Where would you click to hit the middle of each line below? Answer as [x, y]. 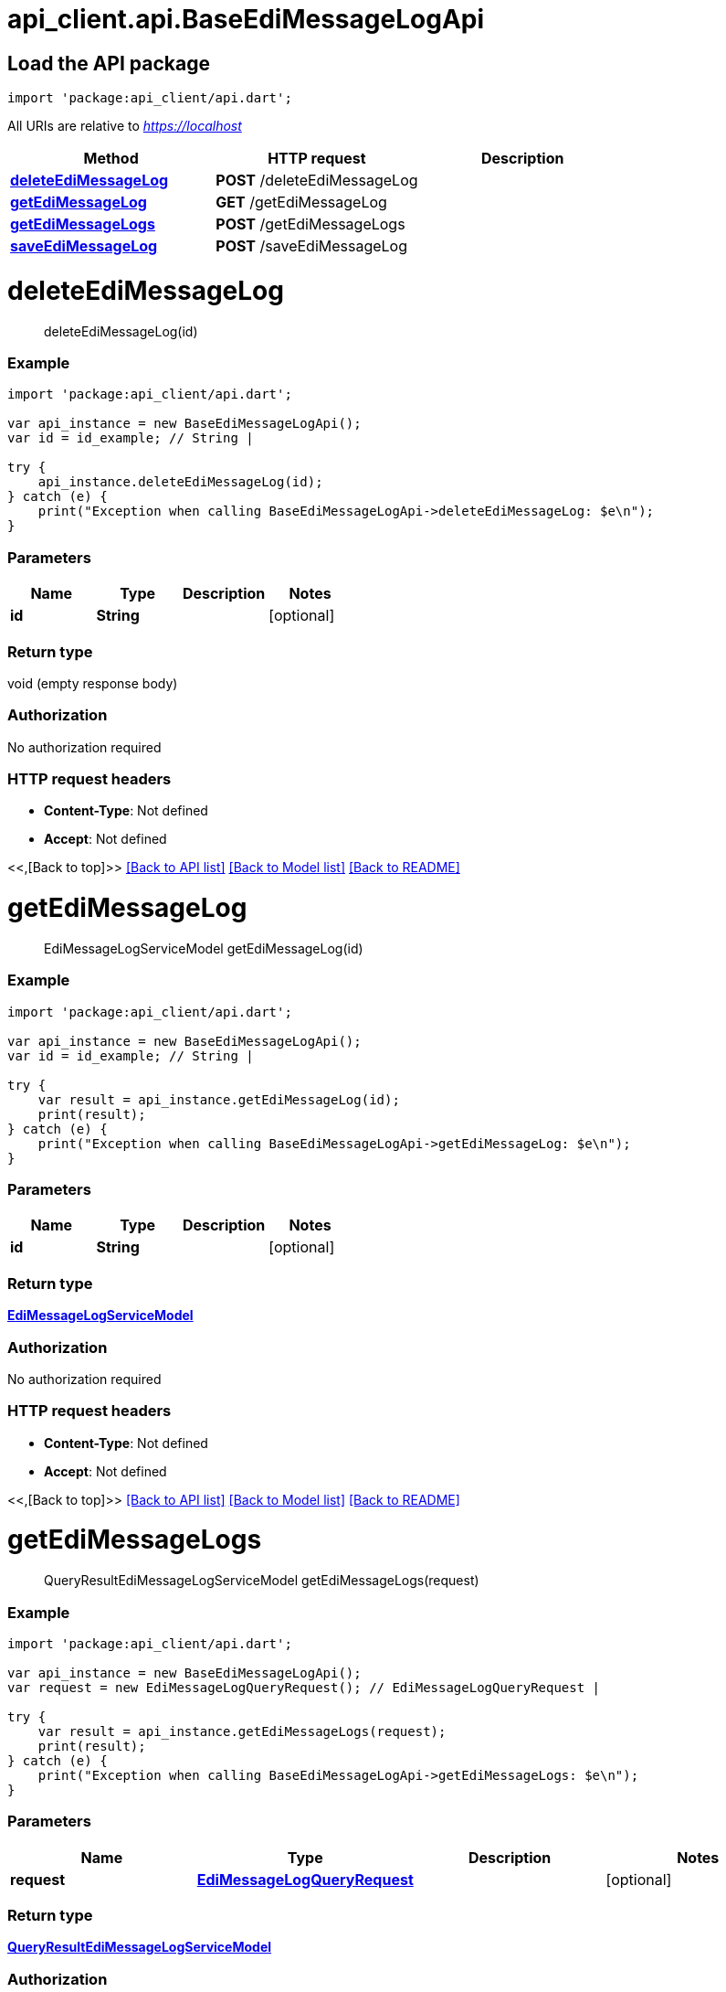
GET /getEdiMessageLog [301, 202]
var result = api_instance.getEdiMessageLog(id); [219, 1099]
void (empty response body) [93, 683]
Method [111, 159]
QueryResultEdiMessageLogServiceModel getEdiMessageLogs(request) [262, 1581]
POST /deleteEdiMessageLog [317, 181]
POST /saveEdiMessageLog [312, 246]
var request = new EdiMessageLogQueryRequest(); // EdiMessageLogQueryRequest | [304, 1687]
